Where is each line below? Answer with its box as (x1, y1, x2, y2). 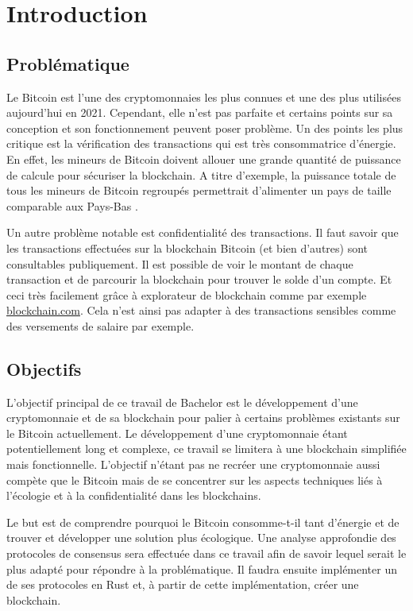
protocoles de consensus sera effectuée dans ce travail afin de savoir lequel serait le (6, 545, 407, 562)
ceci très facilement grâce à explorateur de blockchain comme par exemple (6, 286, 367, 303)
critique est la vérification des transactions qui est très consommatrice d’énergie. (6, 135, 396, 152)
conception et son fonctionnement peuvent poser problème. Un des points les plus (6, 119, 403, 136)
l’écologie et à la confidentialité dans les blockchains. (6, 487, 261, 504)
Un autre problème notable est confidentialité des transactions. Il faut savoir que (6, 224, 399, 241)
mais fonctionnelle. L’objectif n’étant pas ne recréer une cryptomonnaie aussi (6, 456, 380, 473)
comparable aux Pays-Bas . (6, 197, 138, 214)
